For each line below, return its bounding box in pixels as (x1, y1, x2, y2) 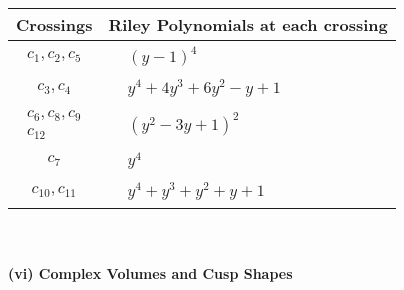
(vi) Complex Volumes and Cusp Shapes (8, 262, 293, 283)
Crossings (16, 13, 93, 36)
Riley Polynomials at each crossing (108, 13, 388, 36)
